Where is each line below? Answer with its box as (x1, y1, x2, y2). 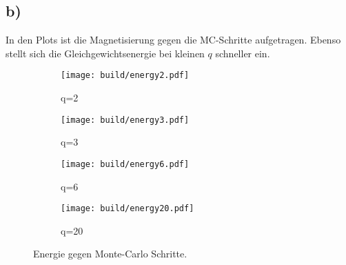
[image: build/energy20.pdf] (61, 204, 194, 214)
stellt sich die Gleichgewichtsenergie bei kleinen (6, 46, 205, 60)
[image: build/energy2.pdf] (61, 70, 190, 81)
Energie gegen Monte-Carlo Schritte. (33, 246, 187, 261)
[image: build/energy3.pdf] (61, 115, 190, 125)
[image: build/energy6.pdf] (61, 159, 190, 169)
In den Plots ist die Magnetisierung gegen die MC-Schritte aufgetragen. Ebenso (6, 32, 341, 47)
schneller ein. (215, 46, 270, 60)
